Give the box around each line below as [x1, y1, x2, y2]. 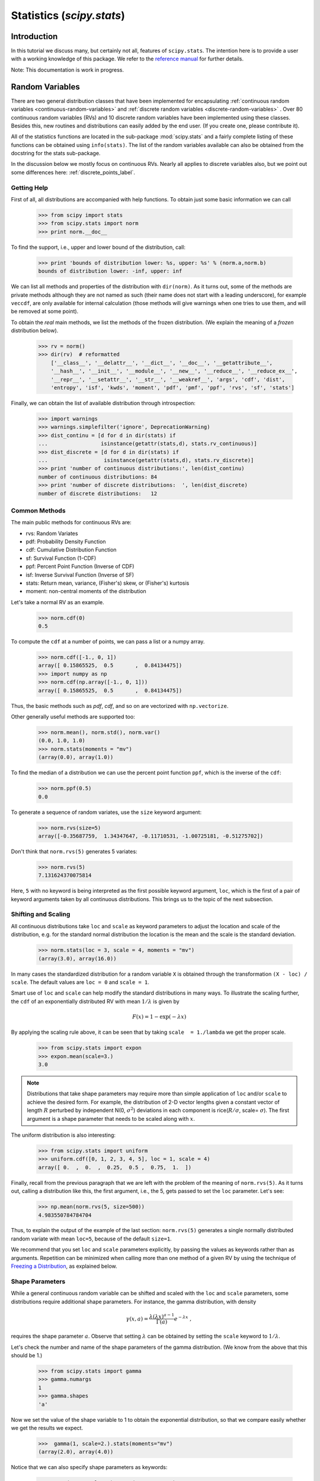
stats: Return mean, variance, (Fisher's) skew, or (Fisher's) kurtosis [25, 579, 190, 586]
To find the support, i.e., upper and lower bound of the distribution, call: [11, 243, 186, 251]
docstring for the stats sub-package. [11, 150, 101, 157]
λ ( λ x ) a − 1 [149, 1312, 175, 1320]
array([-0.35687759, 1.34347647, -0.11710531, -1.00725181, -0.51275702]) [38, 832, 264, 839]
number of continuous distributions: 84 [38, 473, 157, 480]
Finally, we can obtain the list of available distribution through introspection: [11, 400, 196, 406]
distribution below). [11, 327, 59, 334]
